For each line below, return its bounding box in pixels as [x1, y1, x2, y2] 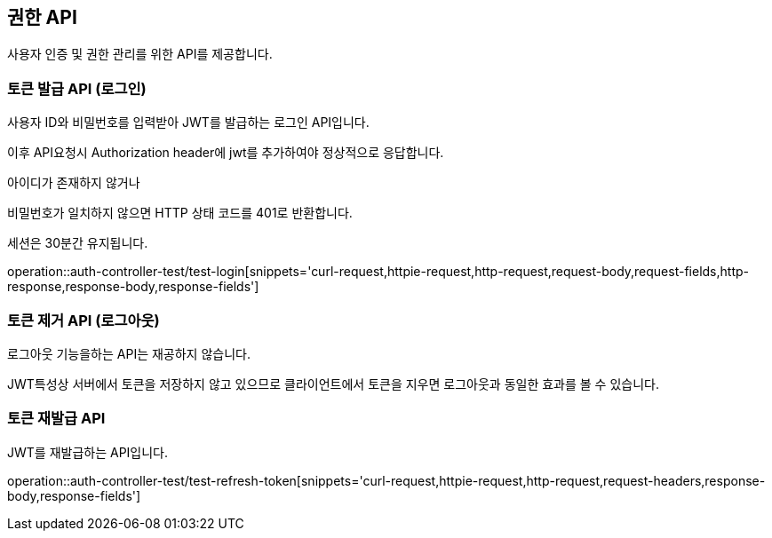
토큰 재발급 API [7, 409, 106, 428]
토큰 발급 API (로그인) [7, 79, 147, 98]
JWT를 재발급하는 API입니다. [7, 444, 169, 460]
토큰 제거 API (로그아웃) [7, 311, 160, 329]
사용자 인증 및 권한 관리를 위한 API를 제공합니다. [7, 46, 273, 62]
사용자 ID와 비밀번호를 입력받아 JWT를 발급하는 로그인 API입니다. [7, 115, 370, 131]
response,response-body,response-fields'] [7, 279, 259, 295]
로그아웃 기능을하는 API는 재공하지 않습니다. [7, 345, 251, 361]
